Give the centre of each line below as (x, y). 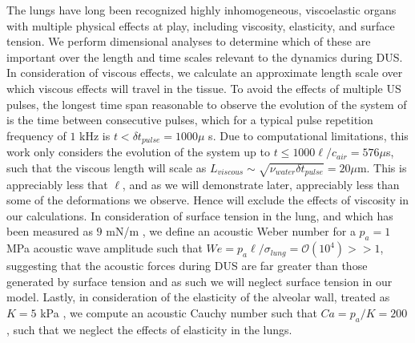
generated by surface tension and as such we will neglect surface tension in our (199, 281)
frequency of (36, 135)
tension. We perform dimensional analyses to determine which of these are (189, 41)
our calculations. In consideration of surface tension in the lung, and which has (200, 215)
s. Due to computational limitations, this (308, 135)
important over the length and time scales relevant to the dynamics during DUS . (205, 56)
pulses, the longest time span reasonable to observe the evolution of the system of (207, 104)
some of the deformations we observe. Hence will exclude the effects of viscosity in (208, 200)
